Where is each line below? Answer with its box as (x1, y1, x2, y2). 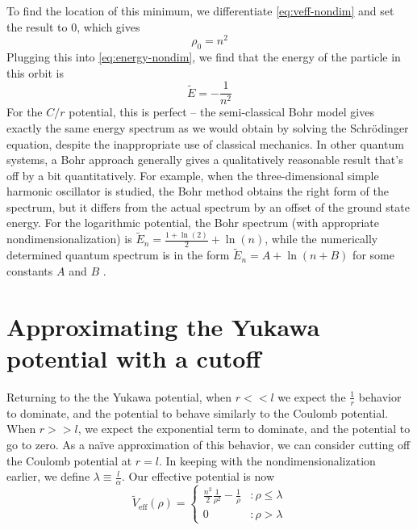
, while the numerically (265, 230, 378, 247)
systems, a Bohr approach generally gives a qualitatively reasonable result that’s (6, 151, 403, 168)
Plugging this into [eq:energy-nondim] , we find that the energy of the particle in (6, 48, 401, 65)
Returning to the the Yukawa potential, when (6, 388, 232, 405)
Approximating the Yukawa (6, 309, 320, 343)
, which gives (77, 18, 140, 35)
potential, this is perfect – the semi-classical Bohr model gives (69, 103, 374, 120)
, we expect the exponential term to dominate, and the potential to (77, 420, 411, 437)
